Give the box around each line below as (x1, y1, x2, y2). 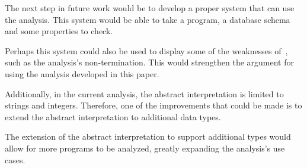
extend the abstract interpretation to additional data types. (5, 110, 221, 123)
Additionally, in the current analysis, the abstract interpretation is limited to (5, 87, 284, 100)
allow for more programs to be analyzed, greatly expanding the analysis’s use (5, 141, 285, 154)
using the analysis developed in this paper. (5, 67, 159, 80)
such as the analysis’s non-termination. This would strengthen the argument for (5, 56, 294, 68)
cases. (5, 153, 25, 166)
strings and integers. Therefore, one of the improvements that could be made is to (5, 99, 302, 111)
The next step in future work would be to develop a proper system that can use (5, 2, 295, 14)
